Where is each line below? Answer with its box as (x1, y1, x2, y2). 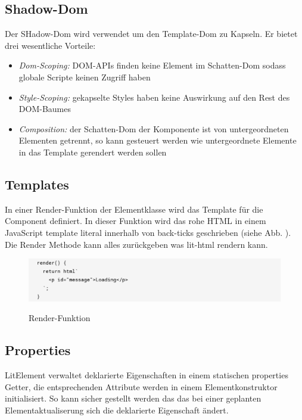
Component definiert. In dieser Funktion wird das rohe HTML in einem (5, 214, 266, 227)
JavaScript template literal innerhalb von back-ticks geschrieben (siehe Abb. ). (5, 226, 291, 238)
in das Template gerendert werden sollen (18, 145, 167, 158)
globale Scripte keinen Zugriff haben (18, 70, 151, 83)
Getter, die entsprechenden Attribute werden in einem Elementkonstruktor (5, 380, 278, 393)
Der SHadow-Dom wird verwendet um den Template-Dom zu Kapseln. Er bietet (5, 27, 298, 40)
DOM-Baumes (18, 102, 71, 115)
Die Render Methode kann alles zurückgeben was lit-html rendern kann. (5, 238, 268, 250)
